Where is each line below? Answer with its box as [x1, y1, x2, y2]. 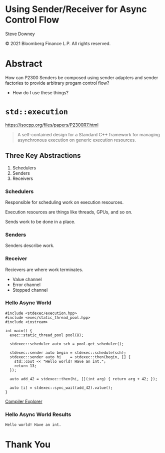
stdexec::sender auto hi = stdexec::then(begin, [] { [9, 354, 131, 359]
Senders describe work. [5, 243, 55, 249]
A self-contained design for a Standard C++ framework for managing [17, 131, 160, 137]
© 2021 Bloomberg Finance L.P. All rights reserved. [5, 40, 111, 46]
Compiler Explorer [5, 398, 42, 404]
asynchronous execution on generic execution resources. [17, 137, 136, 143]
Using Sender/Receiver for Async [5, 4, 147, 15]
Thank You [5, 439, 51, 450]
